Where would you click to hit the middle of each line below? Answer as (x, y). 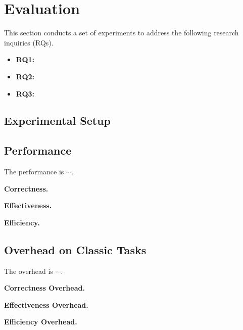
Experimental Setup (57, 121)
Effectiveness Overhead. (46, 304)
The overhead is (29, 271)
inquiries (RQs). (29, 42)
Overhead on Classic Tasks (75, 249)
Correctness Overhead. (44, 288)
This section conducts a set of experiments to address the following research (121, 33)
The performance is (34, 172)
